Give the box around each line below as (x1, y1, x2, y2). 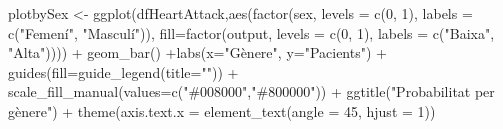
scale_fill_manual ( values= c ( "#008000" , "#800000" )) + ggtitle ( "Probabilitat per (8, 81, 495, 102)
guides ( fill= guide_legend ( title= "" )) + (8, 61, 239, 82)
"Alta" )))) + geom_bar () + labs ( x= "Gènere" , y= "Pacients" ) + (8, 42, 387, 63)
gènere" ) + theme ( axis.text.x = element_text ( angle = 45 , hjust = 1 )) (8, 100, 436, 121)
